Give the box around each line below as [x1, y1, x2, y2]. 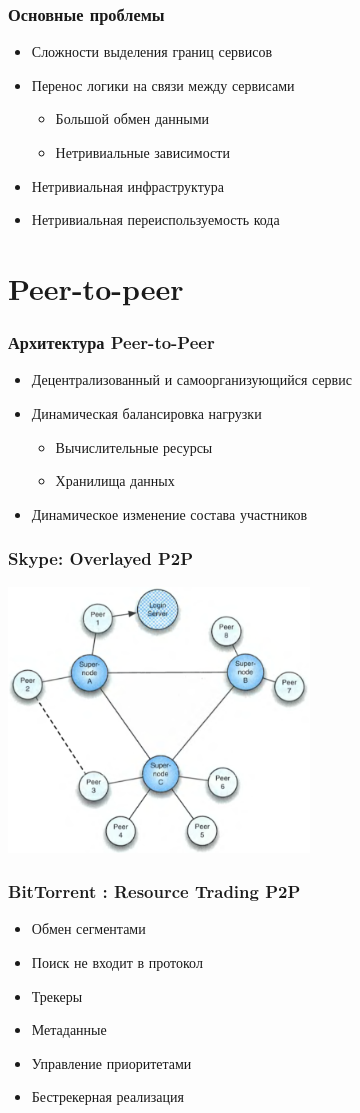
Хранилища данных [55, 470, 175, 491]
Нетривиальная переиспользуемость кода [31, 209, 280, 230]
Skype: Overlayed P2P [8, 546, 194, 571]
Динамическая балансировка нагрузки [31, 402, 262, 423]
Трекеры [31, 985, 83, 1006]
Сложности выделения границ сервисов [31, 41, 273, 62]
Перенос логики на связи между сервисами [31, 74, 295, 95]
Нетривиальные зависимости [55, 142, 230, 162]
